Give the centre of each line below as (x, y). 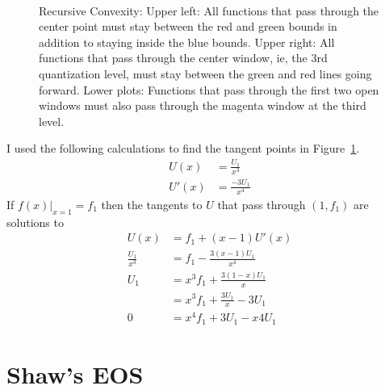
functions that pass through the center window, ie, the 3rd (183, 58)
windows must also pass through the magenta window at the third (203, 105)
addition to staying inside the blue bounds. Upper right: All (187, 42)
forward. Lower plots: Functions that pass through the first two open (209, 89)
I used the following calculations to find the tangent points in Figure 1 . (183, 148)
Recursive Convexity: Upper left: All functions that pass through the (209, 10)
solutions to (35, 222)
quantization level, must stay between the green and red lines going (205, 73)
